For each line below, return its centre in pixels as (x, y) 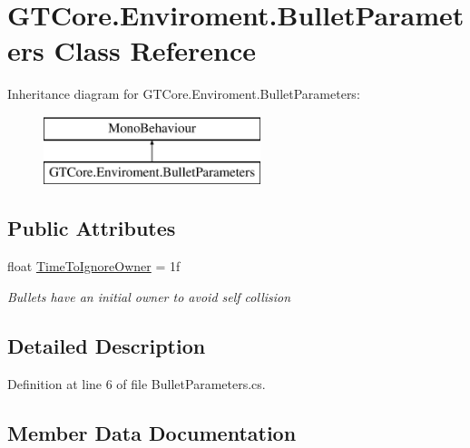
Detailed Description (107, 345)
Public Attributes (92, 228)
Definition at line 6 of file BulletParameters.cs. (137, 383)
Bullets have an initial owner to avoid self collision (149, 296)
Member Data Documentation (152, 432)
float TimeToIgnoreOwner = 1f (94, 266)
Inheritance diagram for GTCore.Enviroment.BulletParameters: (184, 94)
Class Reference (155, 50)
